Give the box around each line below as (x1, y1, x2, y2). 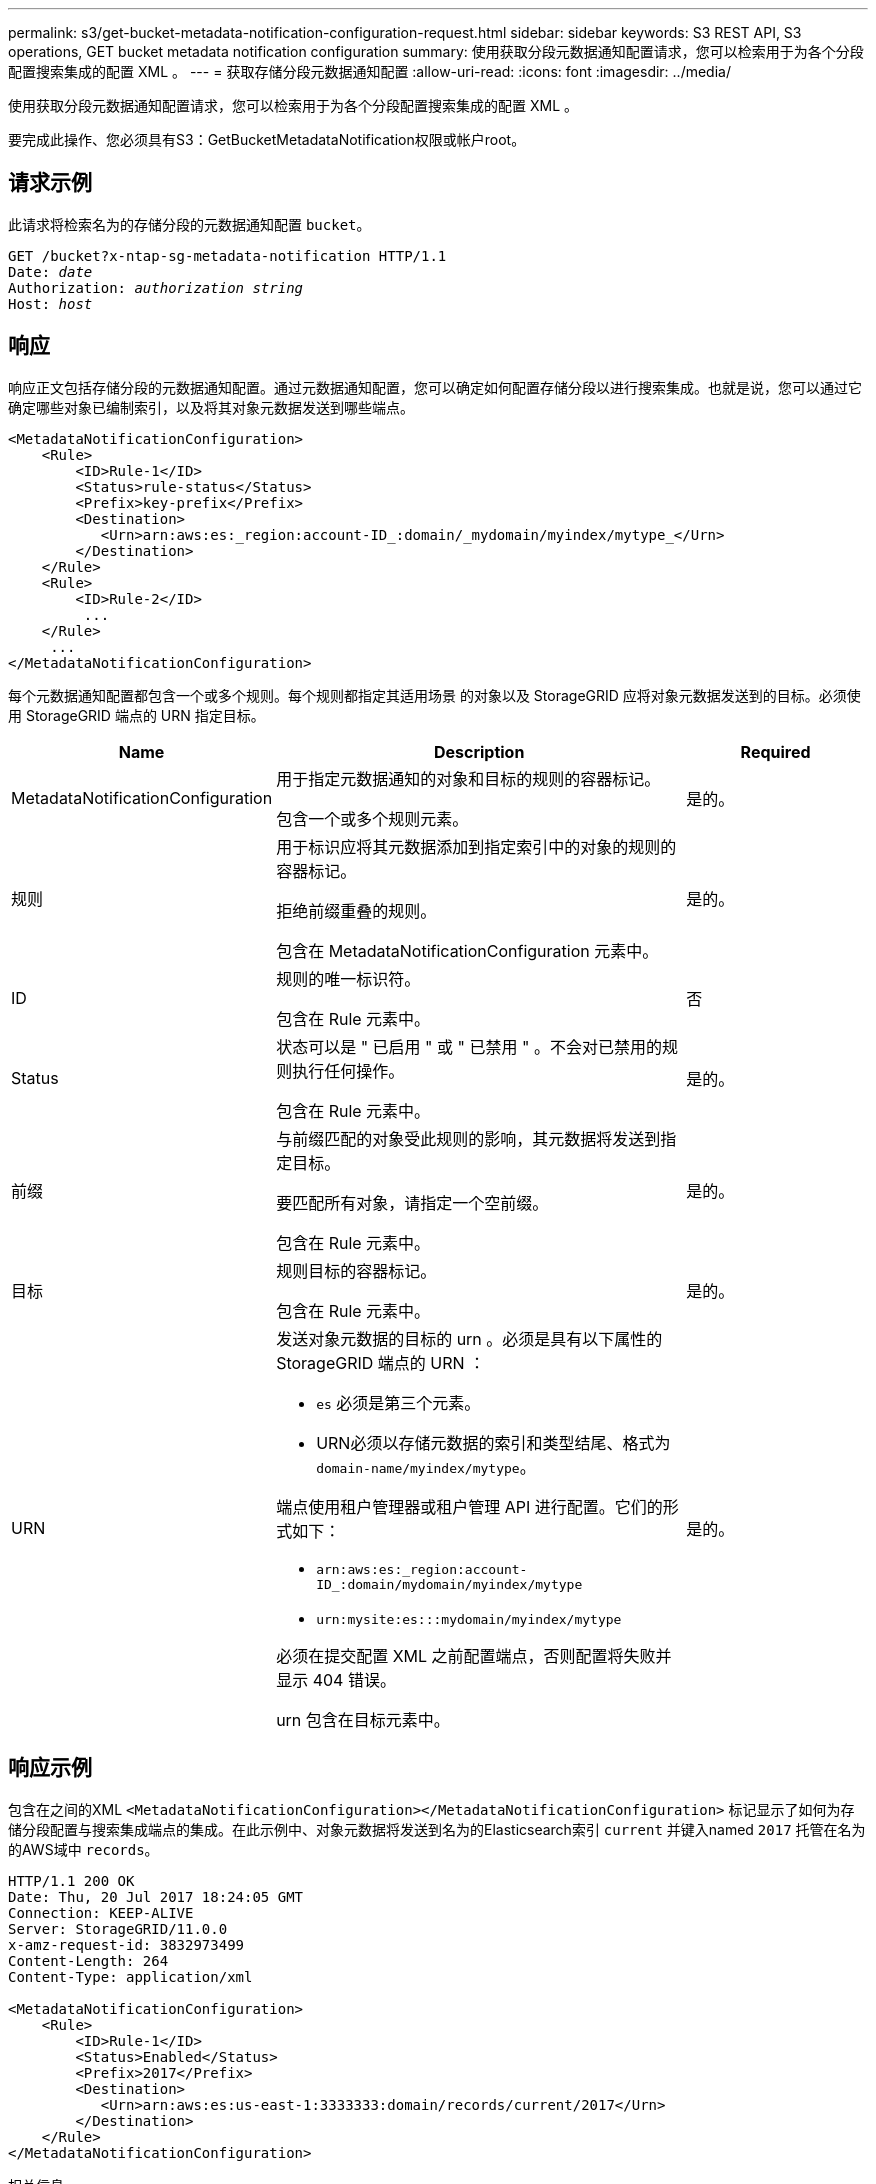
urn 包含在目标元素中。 (276, 1709, 450, 1730)
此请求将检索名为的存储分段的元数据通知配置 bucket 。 (8, 215, 371, 233)
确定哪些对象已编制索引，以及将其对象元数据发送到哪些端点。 (8, 398, 414, 416)
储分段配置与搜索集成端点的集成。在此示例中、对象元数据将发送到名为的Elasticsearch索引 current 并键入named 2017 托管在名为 (8, 1820, 866, 1838)
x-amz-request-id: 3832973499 (8, 1936, 245, 1953)
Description (433, 741, 525, 762)
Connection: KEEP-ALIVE (8, 1904, 194, 1921)
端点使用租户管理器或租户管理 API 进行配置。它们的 (276, 1496, 663, 1517)
